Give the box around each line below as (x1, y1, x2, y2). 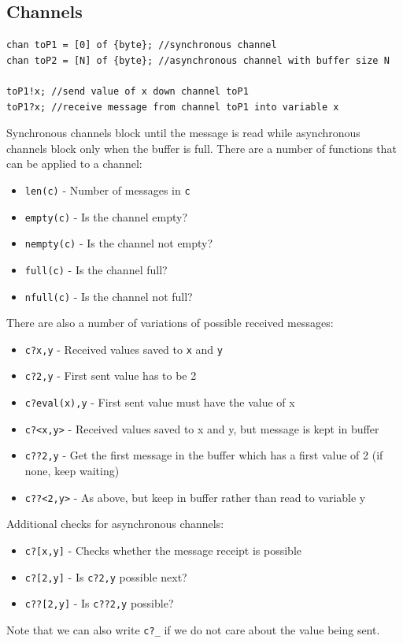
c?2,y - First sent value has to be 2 (24, 367, 197, 384)
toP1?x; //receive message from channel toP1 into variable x (6, 101, 339, 113)
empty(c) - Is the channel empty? (24, 208, 188, 225)
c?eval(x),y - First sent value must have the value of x (24, 394, 295, 411)
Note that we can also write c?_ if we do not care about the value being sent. (6, 621, 380, 637)
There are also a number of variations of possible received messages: (6, 314, 334, 331)
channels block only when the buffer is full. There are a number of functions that (6, 139, 397, 156)
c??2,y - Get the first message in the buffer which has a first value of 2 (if (24, 447, 383, 463)
